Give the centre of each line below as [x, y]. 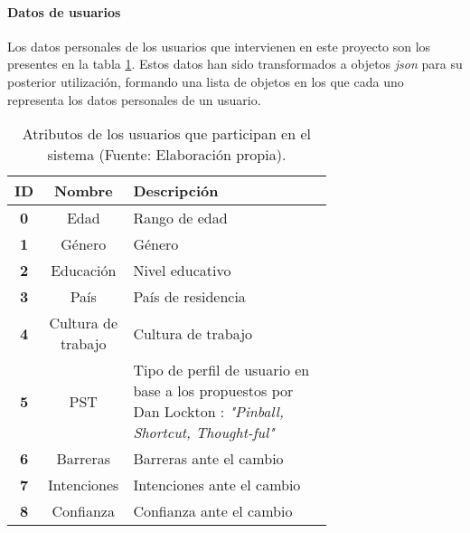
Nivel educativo [182, 271]
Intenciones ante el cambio [217, 485]
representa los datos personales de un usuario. [134, 99]
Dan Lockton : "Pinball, [208, 412]
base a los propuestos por [213, 391]
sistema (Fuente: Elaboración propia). [167, 155]
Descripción [176, 191]
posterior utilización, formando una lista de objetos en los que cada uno [206, 81]
